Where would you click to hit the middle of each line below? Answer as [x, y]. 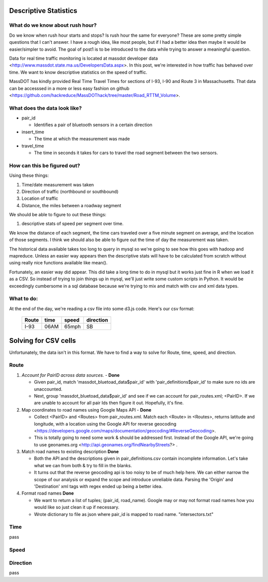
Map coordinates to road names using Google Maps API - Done [86, 410]
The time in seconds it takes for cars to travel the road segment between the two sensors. [126, 153]
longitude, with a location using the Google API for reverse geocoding [105, 424]
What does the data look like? [45, 108]
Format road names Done [48, 493]
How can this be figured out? [45, 166]
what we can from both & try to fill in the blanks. [83, 465]
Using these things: [29, 175]
